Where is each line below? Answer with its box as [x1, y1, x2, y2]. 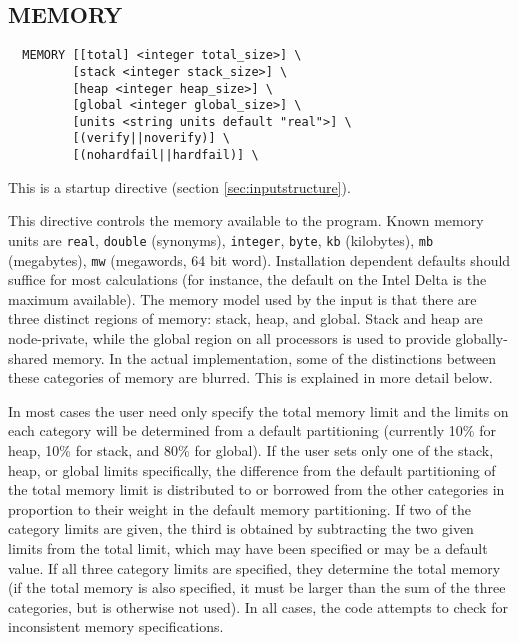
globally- [455, 328, 508, 349]
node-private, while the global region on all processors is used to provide [8, 328, 451, 349]
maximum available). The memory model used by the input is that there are [8, 288, 477, 309]
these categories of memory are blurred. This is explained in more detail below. [8, 367, 493, 388]
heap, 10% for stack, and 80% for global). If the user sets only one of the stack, [8, 440, 494, 461]
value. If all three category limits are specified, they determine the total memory [8, 557, 501, 578]
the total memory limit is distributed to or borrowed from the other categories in [8, 479, 505, 500]
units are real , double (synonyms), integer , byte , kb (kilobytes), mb [8, 229, 434, 250]
